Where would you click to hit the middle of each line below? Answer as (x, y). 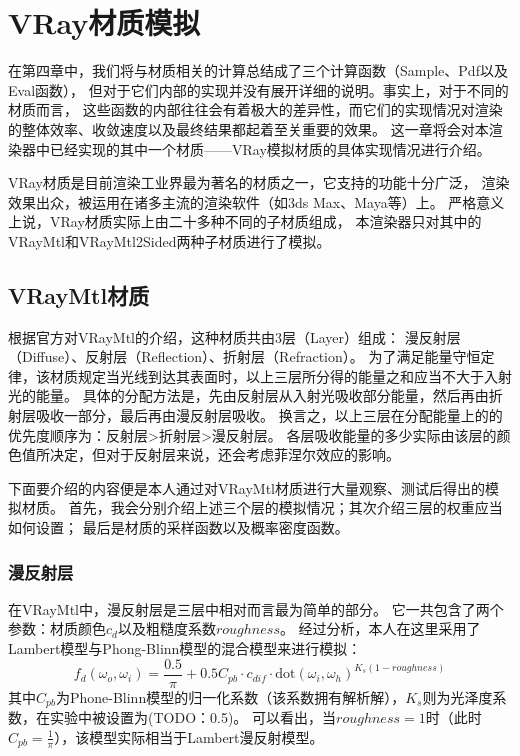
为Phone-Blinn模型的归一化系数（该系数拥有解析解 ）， (230, 696)
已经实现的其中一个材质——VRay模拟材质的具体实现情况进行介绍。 (270, 148)
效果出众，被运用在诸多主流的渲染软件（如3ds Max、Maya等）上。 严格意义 (256, 201)
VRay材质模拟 (104, 22)
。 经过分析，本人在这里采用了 (380, 628)
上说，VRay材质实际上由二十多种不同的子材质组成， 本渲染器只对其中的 (245, 221)
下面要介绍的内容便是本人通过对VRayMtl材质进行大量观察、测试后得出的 (246, 487)
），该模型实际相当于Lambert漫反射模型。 (189, 736)
